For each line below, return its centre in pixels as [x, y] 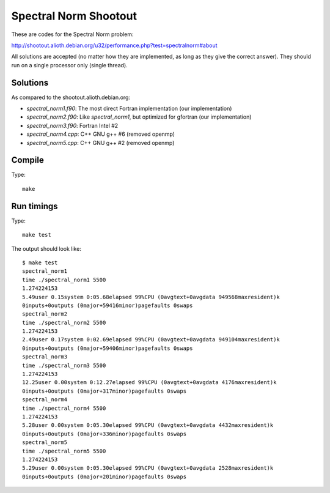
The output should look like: [46, 248]
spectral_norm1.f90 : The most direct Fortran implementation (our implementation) [129, 109]
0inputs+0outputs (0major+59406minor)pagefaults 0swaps [108, 348]
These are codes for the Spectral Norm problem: [72, 34]
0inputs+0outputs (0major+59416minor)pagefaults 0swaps [108, 305]
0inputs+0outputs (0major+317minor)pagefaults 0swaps [104, 391]
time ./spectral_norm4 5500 [64, 408]
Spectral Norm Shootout [74, 16]
